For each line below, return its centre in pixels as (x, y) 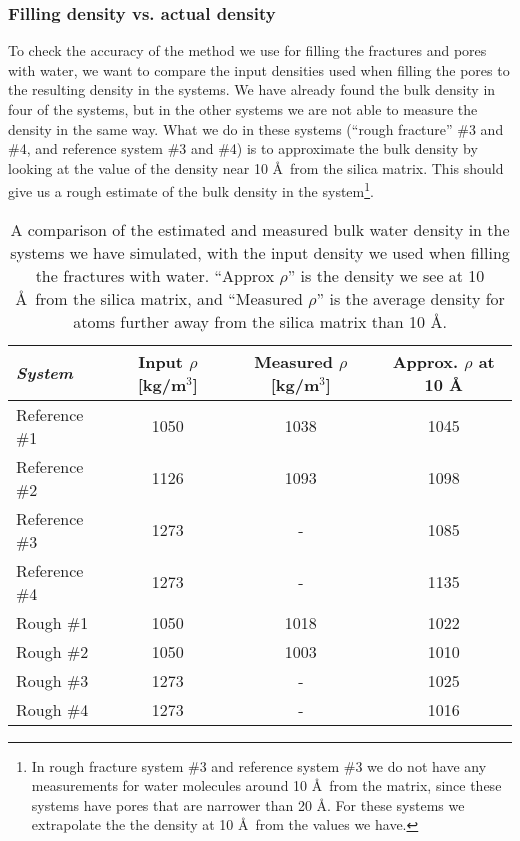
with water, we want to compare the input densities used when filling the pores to (259, 69)
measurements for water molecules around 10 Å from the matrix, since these (266, 785)
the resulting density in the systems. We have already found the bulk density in (252, 89)
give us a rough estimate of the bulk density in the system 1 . (191, 190)
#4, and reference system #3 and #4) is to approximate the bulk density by (243, 148)
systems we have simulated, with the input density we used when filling (260, 252)
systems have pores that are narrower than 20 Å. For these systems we (248, 804)
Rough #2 (52, 651)
